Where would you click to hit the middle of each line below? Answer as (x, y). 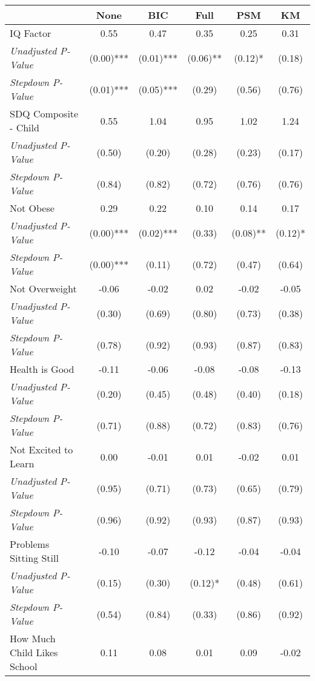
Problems (30, 544)
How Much (33, 638)
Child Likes (34, 652)
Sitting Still (34, 558)
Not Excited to (41, 449)
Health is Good (42, 369)
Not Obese (32, 208)
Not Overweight (43, 288)
